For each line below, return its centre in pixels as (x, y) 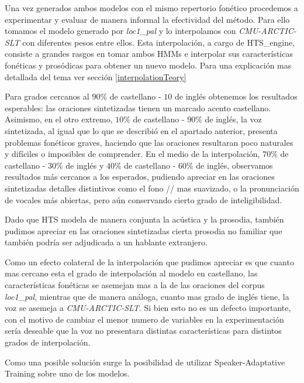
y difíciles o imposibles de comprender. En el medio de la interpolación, (132, 154)
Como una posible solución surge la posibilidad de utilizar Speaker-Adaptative (145, 362)
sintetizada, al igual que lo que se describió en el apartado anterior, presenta (141, 130)
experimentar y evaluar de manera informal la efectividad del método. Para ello (147, 19)
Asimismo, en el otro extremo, (59, 119)
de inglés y (85, 165)
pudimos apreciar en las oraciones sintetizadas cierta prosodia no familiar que (144, 230)
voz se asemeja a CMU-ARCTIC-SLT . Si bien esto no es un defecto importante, (148, 308)
